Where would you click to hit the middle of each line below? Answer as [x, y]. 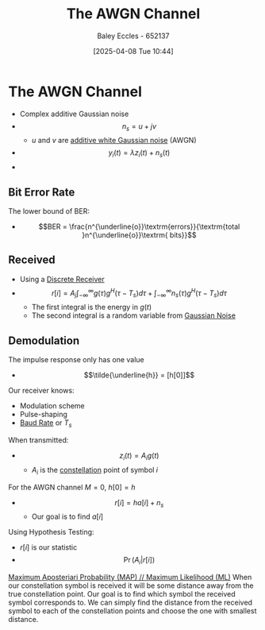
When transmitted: [38, 440]
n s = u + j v [139, 127]
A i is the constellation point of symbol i [95, 471]
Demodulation [44, 340]
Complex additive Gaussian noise [74, 114]
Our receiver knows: [41, 391]
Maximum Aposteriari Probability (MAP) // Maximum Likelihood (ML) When [130, 578]
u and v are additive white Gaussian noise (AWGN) [114, 141]
